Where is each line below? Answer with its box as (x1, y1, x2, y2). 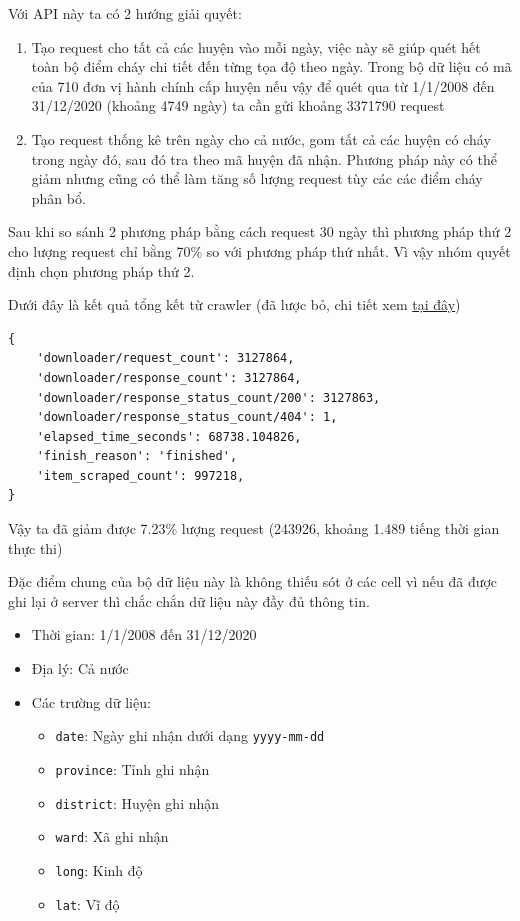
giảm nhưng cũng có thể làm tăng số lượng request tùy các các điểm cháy (31, 168, 483, 189)
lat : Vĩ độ (55, 893, 120, 914)
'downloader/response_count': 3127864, (36, 370, 302, 385)
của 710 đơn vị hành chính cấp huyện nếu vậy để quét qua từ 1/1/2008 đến (31, 75, 495, 96)
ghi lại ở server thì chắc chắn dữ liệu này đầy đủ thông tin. (8, 590, 370, 611)
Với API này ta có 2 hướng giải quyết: (8, 3, 242, 23)
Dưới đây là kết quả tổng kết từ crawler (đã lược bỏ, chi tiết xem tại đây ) (8, 294, 461, 315)
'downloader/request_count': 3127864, (36, 351, 295, 366)
